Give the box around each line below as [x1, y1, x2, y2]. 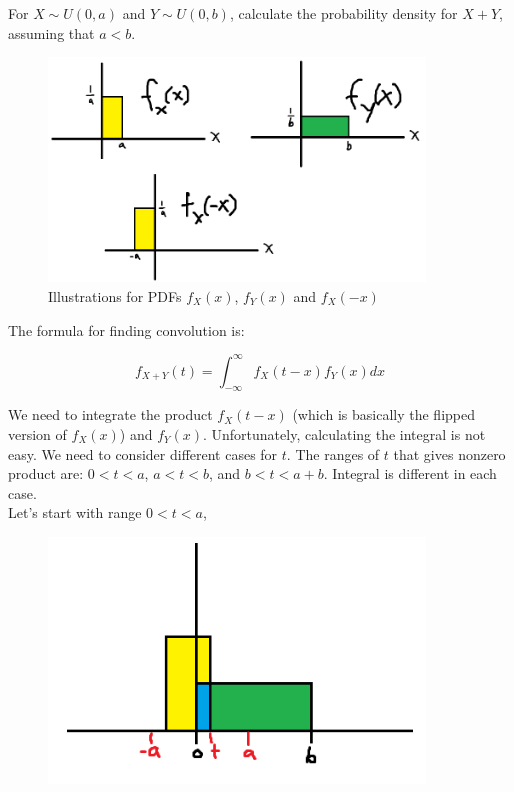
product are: [8, 463, 84, 484]
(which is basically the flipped [292, 404, 475, 425]
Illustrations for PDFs [48, 285, 182, 306]
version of [8, 424, 67, 444]
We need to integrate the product [8, 404, 213, 425]
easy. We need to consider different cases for [8, 443, 278, 464]
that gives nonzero [393, 443, 506, 464]
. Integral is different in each [323, 463, 497, 484]
